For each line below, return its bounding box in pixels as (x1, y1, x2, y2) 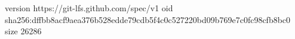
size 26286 (5, 25, 42, 37)
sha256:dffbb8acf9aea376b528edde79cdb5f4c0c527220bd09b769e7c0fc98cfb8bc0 (5, 13, 291, 25)
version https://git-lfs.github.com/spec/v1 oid (5, 2, 173, 14)
